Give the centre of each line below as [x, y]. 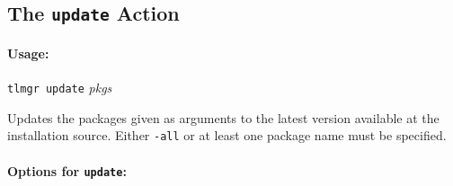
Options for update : [67, 170]
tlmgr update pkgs [60, 88]
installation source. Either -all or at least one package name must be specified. [227, 135]
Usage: [28, 53]
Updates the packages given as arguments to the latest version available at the [223, 117]
